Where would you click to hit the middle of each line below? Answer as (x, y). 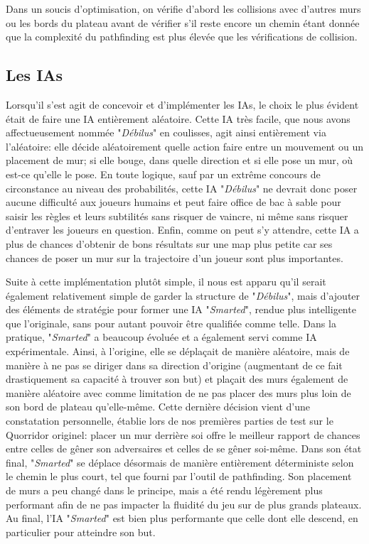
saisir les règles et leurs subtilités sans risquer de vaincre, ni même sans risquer (177, 216)
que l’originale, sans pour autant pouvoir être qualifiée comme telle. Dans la (171, 323)
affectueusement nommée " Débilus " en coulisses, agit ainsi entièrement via (166, 132)
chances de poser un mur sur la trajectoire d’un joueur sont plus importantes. (175, 257)
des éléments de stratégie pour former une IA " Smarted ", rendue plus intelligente (181, 309)
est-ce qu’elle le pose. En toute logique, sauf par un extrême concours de (163, 174)
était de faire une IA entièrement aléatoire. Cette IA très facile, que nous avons (178, 118)
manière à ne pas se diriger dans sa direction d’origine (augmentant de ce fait (174, 365)
